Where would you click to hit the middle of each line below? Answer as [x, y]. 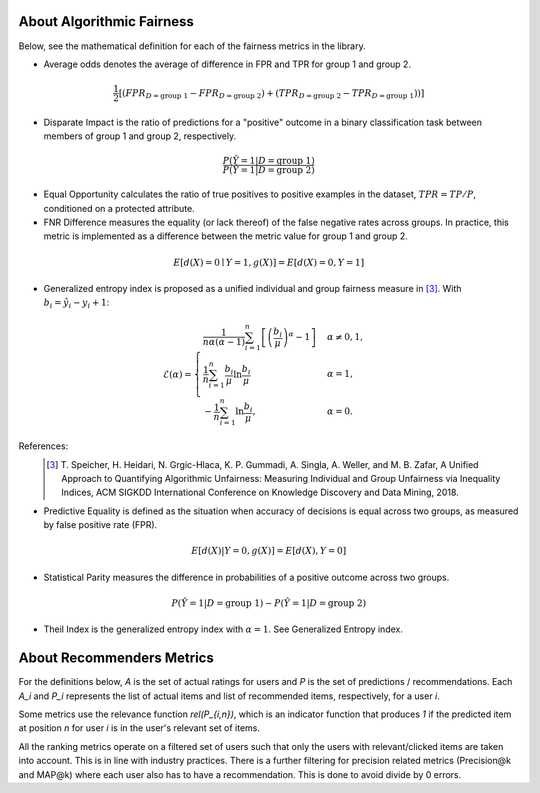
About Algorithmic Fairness [106, 21]
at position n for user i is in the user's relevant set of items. [139, 728]
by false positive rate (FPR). [100, 525]
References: [43, 446]
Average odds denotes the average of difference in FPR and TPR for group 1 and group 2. [227, 64]
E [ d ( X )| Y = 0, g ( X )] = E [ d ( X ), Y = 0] [269, 551]
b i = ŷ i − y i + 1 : [76, 303]
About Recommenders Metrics [116, 658]
